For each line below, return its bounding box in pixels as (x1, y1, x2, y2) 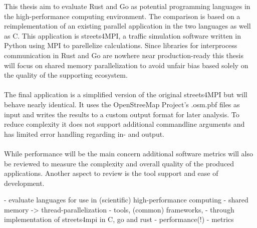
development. (4, 177, 45, 188)
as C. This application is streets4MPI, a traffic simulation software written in (4, 30, 241, 41)
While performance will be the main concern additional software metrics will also (4, 148, 253, 158)
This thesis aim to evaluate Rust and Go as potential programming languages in (4, 1, 250, 11)
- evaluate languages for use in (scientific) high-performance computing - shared (4, 194, 248, 205)
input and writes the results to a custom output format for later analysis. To (4, 109, 239, 119)
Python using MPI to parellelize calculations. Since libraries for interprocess (4, 40, 237, 51)
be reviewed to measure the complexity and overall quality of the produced (4, 158, 234, 168)
